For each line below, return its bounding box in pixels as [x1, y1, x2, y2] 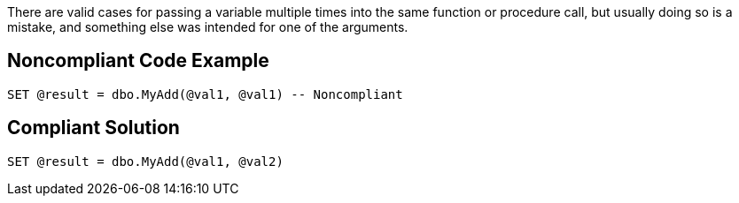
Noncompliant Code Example [7, 49, 269, 72]
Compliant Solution [7, 117, 180, 139]
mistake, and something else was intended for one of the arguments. [7, 19, 408, 34]
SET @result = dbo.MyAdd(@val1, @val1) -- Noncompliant [7, 86, 403, 101]
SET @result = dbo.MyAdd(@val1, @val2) [7, 154, 284, 169]
